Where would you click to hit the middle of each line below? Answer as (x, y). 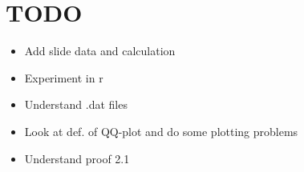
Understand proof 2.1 (77, 158)
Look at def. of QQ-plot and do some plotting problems (161, 131)
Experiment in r (64, 77)
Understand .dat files (76, 104)
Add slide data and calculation (100, 51)
